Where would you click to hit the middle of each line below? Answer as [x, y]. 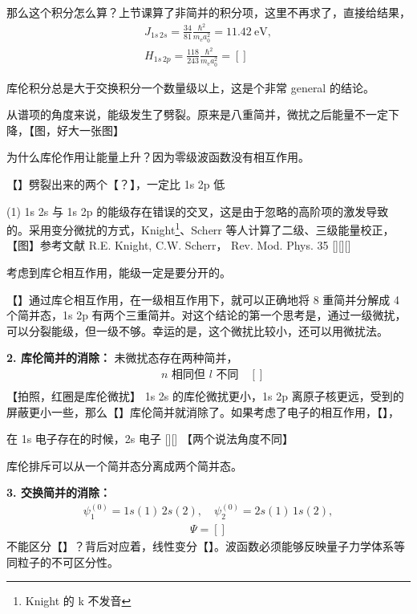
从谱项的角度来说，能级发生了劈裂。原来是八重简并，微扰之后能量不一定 [197, 114]
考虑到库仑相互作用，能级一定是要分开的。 [119, 272]
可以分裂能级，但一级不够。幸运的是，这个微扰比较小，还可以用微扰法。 [197, 330]
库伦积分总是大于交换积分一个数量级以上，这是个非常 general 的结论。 [190, 87]
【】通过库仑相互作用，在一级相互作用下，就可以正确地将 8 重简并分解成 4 [203, 299]
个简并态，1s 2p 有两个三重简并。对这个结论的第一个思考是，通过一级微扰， [206, 315]
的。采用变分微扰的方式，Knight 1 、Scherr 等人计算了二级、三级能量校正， [200, 228]
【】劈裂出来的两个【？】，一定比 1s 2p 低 [116, 183]
